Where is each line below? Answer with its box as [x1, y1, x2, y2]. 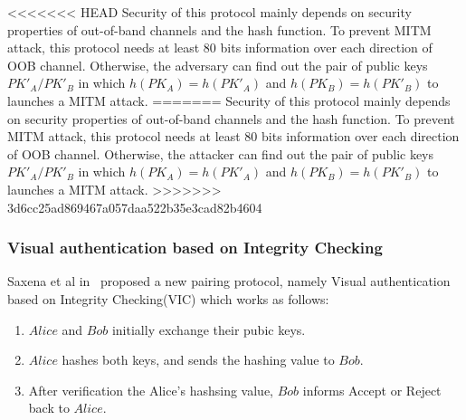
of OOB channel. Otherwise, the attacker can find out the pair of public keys [7, 144, 434, 163]
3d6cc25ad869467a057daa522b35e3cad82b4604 [7, 197, 262, 216]
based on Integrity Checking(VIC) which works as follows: [7, 289, 329, 308]
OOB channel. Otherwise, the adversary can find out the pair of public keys [7, 55, 428, 74]
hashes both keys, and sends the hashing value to [62, 350, 335, 369]
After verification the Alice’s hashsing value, [28, 380, 273, 399]
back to [28, 398, 70, 417]
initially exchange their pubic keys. [111, 320, 306, 339]
